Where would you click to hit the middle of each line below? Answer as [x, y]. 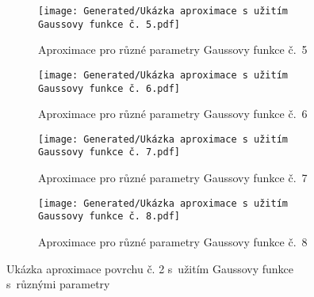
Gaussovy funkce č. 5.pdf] [109, 24]
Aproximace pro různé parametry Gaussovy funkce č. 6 [173, 114]
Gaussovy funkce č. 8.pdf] [109, 217]
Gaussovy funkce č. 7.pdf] [109, 152]
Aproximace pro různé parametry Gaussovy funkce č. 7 [173, 178]
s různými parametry [58, 284]
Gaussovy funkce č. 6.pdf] [109, 88]
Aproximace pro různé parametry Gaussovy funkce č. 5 [173, 49]
